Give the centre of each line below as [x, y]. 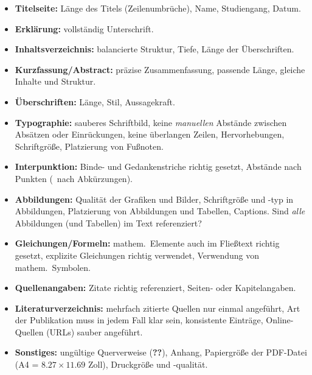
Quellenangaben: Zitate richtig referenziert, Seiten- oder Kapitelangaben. [155, 288]
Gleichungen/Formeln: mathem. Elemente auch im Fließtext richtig [147, 243]
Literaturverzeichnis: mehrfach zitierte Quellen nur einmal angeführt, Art [158, 308]
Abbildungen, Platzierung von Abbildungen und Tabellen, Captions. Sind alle [160, 211]
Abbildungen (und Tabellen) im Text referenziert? [108, 223]
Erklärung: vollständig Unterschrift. [84, 28]
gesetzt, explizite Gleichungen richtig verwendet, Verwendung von [137, 255]
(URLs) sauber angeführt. [95, 331]
